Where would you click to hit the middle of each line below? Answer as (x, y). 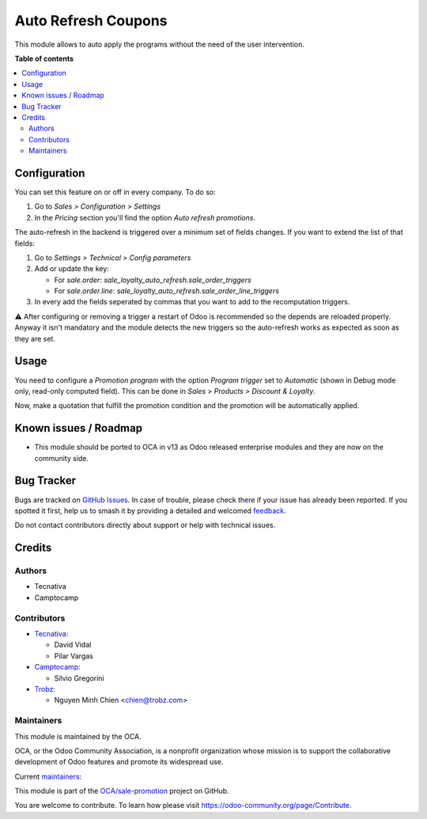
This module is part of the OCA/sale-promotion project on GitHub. (122, 791)
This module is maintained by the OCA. (78, 736)
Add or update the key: (72, 269)
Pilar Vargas (74, 655)
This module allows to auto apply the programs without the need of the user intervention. (159, 44)
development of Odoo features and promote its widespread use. (119, 762)
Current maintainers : (48, 776)
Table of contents (44, 58)
